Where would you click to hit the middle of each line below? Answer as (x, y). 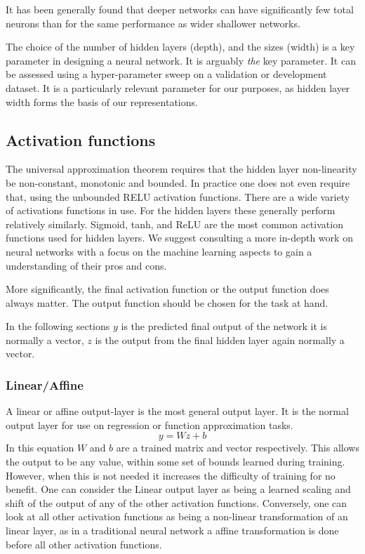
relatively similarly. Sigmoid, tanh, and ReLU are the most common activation (174, 224)
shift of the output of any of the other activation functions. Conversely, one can (177, 502)
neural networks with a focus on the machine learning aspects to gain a (159, 251)
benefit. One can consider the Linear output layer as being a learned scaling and (178, 489)
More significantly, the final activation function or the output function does (167, 289)
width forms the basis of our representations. (102, 101)
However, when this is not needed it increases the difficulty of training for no (171, 475)
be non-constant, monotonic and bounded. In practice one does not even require (178, 182)
